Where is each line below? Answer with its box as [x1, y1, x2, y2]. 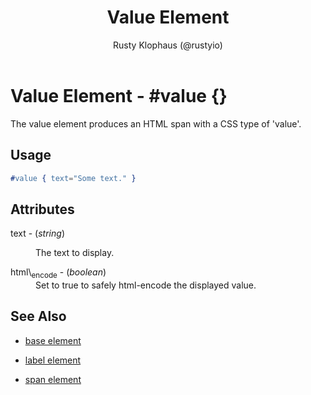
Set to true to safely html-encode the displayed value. [35, 279, 257, 291]
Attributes [10, 201, 75, 218]
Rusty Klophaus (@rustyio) [113, 39, 223, 51]
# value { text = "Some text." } [10, 173, 137, 183]
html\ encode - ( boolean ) [10, 266, 107, 280]
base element [24, 334, 82, 346]
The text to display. [35, 247, 115, 259]
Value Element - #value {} [10, 84, 228, 107]
